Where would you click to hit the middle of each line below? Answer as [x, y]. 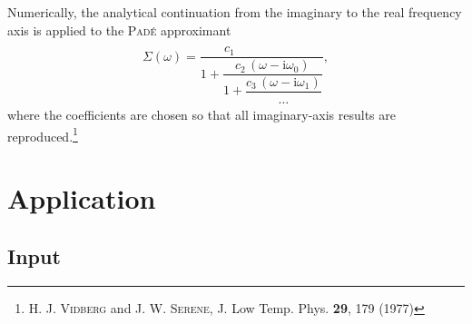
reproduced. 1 [43, 134]
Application [82, 198]
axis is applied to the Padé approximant [119, 29]
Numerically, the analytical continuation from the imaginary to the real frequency [235, 12]
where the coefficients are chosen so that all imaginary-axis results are [202, 115]
